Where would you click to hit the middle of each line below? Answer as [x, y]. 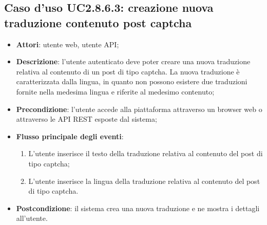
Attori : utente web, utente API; [68, 44]
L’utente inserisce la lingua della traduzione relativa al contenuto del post [144, 181]
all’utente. [32, 218]
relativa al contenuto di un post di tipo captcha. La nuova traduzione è [128, 71]
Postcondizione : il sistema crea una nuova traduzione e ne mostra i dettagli [138, 208]
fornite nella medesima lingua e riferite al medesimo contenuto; [115, 91]
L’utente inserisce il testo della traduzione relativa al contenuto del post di [146, 153]
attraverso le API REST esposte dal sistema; [87, 119]
